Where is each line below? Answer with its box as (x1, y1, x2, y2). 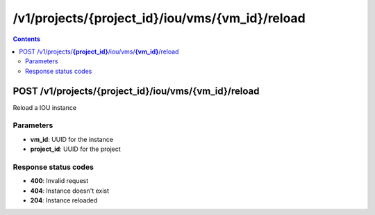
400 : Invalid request (30, 177, 89, 185)
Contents (12, 35, 41, 43)
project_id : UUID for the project (30, 145, 121, 153)
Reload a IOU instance (12, 103, 76, 111)
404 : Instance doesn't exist (30, 186, 110, 195)
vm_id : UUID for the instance (30, 135, 114, 143)
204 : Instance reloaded (30, 196, 98, 205)
